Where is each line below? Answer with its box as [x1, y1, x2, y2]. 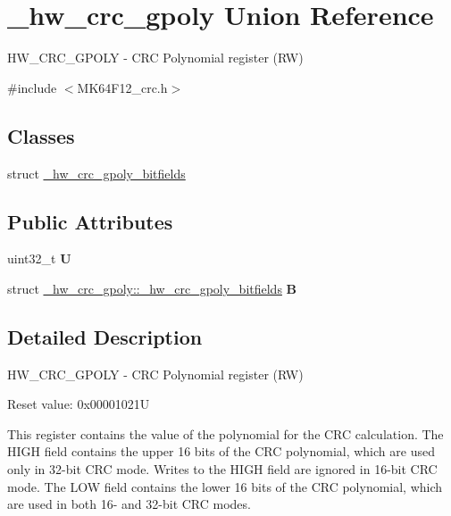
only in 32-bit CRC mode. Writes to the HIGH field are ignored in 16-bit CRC [7, 460, 438, 479]
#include [7, 78, 57, 96]
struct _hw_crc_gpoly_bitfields [7, 163, 186, 182]
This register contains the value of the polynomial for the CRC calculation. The [7, 424, 444, 443]
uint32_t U [7, 249, 71, 268]
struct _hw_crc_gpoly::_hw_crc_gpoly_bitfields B [7, 279, 297, 297]
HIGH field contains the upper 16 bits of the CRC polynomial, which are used [7, 442, 435, 461]
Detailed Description [7, 322, 203, 350]
